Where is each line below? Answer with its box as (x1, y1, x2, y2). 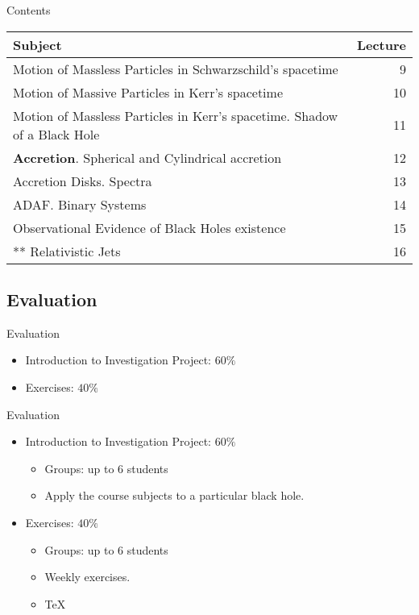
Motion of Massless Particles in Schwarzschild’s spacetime (13, 59, 338, 78)
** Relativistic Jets (13, 241, 121, 260)
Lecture (356, 35, 406, 54)
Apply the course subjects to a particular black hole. (44, 487, 305, 504)
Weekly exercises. (44, 568, 131, 585)
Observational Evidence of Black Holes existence (13, 218, 286, 237)
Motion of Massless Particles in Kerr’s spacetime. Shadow (13, 106, 338, 125)
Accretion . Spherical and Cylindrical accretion (13, 148, 282, 167)
